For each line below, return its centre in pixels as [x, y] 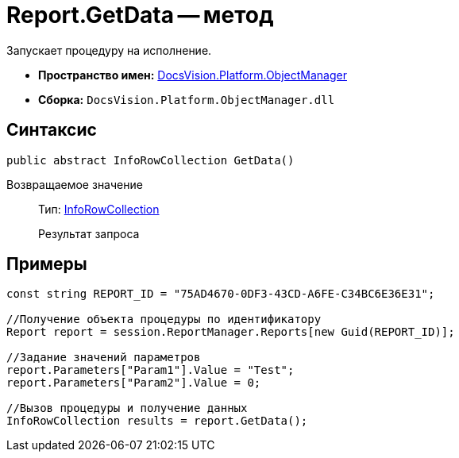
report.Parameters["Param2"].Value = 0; [134, 383]
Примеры [47, 264]
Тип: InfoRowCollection [99, 209]
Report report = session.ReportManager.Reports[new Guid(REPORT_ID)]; [231, 332]
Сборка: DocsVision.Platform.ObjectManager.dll [187, 99]
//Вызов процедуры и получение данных [127, 408]
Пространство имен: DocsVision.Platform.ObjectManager [193, 75]
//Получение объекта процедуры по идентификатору [164, 319]
